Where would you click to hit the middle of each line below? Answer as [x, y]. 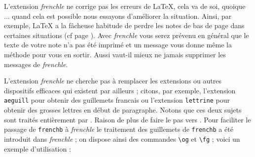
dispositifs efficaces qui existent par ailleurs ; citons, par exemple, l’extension [120, 90]
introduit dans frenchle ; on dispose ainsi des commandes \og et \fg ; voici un [122, 138]
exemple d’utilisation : [37, 148]
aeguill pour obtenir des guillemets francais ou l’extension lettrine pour [117, 100]
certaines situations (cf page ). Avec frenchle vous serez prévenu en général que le [127, 35]
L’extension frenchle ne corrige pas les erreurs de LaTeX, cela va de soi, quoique [125, 6]
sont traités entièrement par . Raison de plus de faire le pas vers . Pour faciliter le [127, 119]
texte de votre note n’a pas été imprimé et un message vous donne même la [118, 45]
